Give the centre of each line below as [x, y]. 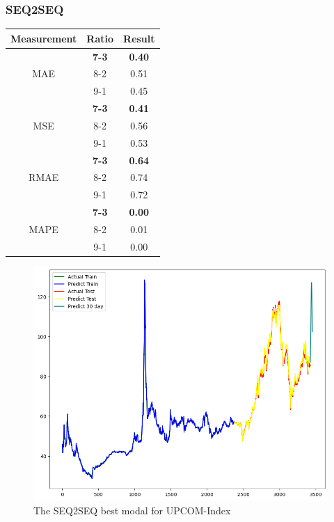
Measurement [44, 38]
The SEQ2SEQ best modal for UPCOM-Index [132, 510]
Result [139, 38]
